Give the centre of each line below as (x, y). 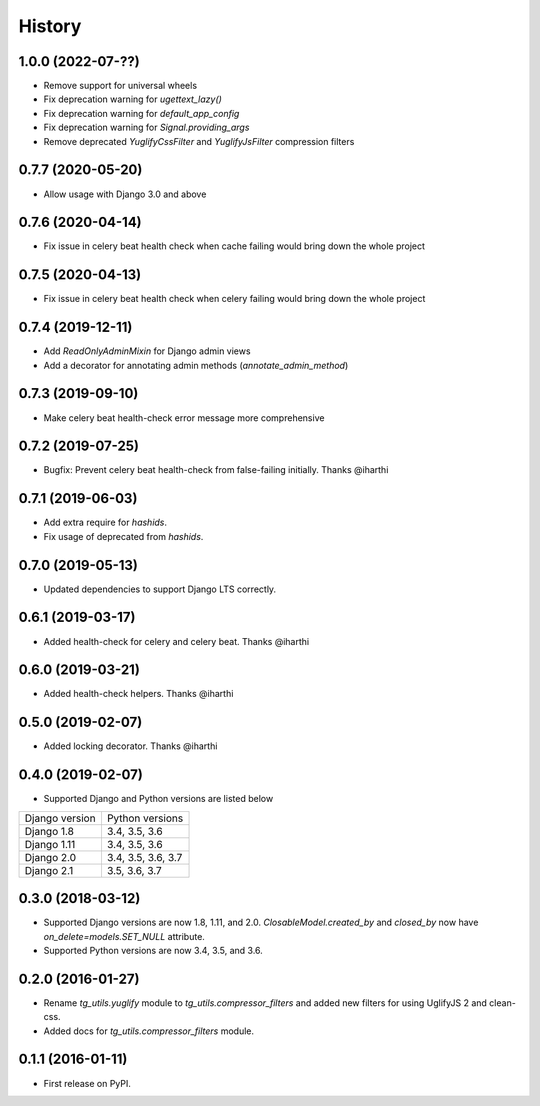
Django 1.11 (50, 844)
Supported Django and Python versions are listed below (158, 799)
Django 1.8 (49, 831)
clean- (502, 1002)
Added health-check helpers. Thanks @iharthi (138, 694)
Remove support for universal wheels (120, 86)
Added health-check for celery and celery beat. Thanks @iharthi (176, 641)
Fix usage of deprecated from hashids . (123, 536)
